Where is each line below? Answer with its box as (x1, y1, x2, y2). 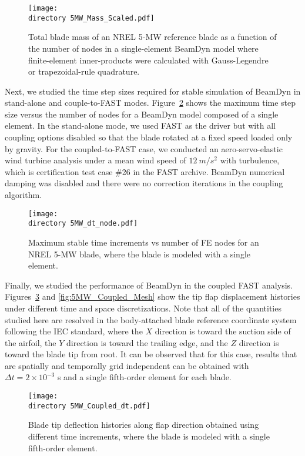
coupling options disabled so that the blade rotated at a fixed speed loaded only (5, 131, 293, 143)
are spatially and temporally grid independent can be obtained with (5, 359, 249, 371)
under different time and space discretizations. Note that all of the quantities (5, 301, 281, 314)
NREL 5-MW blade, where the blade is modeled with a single (28, 247, 250, 260)
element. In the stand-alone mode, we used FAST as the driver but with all (5, 119, 276, 132)
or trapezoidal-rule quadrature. (28, 65, 140, 78)
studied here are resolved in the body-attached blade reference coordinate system (5, 313, 297, 326)
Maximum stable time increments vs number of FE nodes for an (28, 236, 259, 248)
